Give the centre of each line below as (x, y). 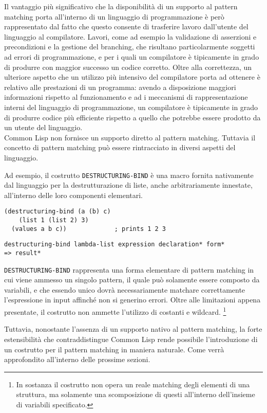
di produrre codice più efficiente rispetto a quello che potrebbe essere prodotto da (132, 117)
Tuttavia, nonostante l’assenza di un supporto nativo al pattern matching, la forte (133, 329)
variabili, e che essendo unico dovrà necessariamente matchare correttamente (125, 289)
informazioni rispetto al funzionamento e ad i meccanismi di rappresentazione (126, 97)
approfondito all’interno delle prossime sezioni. (77, 359)
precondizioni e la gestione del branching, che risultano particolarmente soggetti (130, 47)
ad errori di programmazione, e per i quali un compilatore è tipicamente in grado (132, 56)
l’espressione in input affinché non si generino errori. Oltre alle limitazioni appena (132, 300)
